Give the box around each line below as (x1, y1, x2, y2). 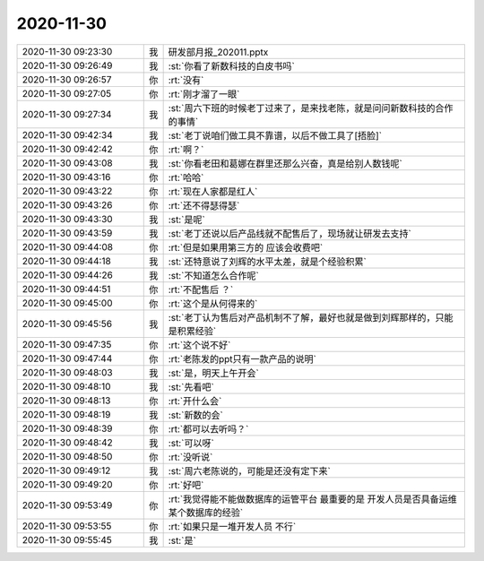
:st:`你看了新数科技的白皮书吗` (168, 59, 295, 72)
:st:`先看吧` (168, 381, 214, 393)
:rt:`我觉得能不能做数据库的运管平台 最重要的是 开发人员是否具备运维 (168, 493, 457, 505)
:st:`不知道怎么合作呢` (168, 269, 259, 281)
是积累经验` (168, 324, 217, 337)
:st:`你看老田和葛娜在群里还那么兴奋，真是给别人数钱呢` (168, 157, 402, 169)
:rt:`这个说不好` (168, 339, 231, 351)
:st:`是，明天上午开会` (168, 367, 259, 379)
